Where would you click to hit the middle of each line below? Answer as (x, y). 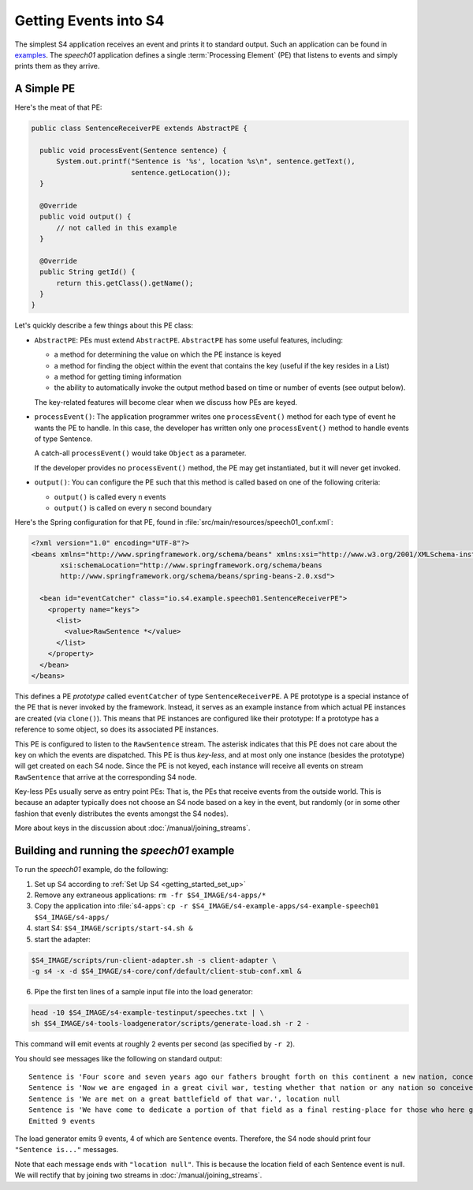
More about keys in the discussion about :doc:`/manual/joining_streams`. (132, 828)
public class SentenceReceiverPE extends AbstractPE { (139, 129)
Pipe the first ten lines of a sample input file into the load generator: (144, 991)
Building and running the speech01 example (125, 851)
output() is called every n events (110, 496)
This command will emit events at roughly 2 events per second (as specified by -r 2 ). (155, 1044)
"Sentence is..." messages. (67, 1150)
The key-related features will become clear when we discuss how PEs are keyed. (166, 402)
